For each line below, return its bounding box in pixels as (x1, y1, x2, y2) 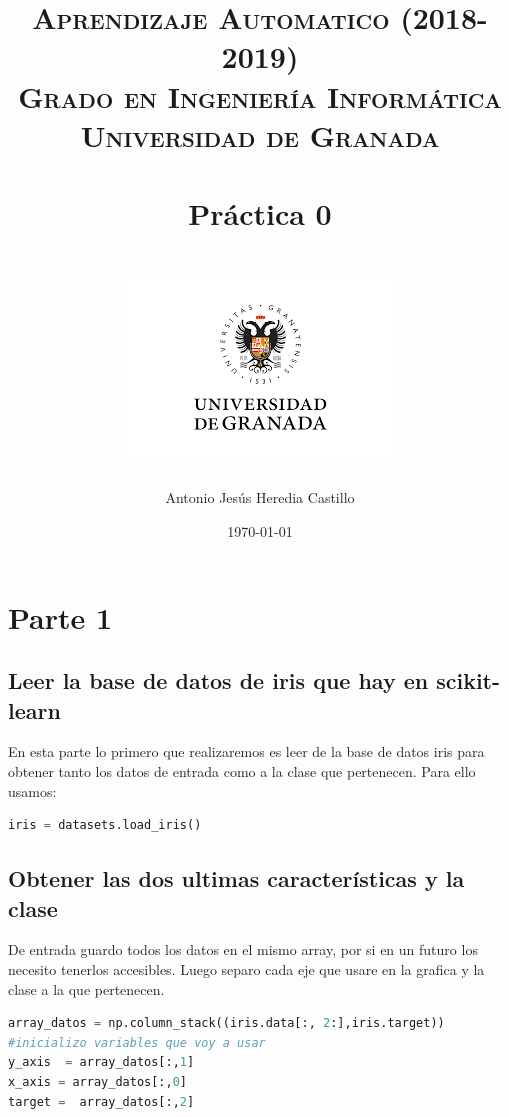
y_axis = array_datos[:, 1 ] (8, 1055, 195, 1070)
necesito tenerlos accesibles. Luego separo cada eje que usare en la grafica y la (8, 958, 485, 979)
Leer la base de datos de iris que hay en (8, 665, 429, 696)
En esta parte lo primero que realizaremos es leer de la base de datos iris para (8, 741, 485, 762)
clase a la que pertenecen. (8, 978, 165, 999)
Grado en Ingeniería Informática (18, 75, 502, 116)
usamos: (8, 780, 57, 801)
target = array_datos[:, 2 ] (8, 1094, 195, 1109)
